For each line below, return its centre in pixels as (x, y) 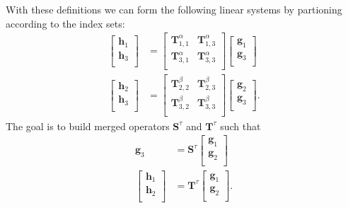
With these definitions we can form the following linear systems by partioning (174, 9)
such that (240, 126)
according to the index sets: (65, 23)
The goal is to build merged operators (88, 126)
